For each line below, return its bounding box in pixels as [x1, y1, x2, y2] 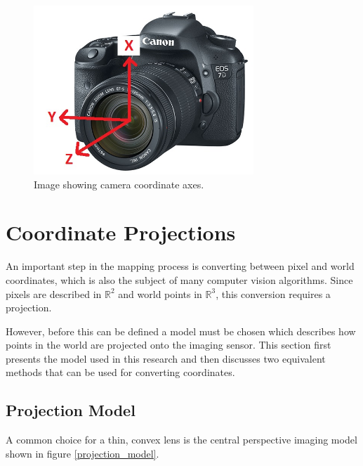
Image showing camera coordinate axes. [34, 176, 204, 191]
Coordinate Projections [6, 218, 236, 247]
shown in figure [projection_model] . [6, 446, 159, 460]
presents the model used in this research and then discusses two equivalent [6, 351, 326, 365]
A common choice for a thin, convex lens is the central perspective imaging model [6, 432, 357, 447]
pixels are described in [6, 286, 102, 301]
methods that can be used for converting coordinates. [6, 365, 235, 380]
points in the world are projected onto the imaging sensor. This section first [6, 337, 331, 352]
